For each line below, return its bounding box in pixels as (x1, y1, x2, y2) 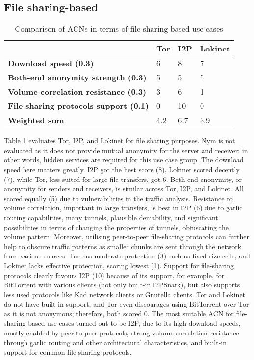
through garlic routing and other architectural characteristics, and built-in (4, 337, 227, 347)
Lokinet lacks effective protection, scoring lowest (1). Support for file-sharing (4, 260, 234, 270)
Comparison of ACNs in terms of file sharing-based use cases (15, 23, 223, 35)
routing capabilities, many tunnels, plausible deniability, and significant (4, 212, 218, 222)
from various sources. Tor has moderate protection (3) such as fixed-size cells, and (4, 251, 250, 261)
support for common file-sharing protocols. (4, 347, 132, 357)
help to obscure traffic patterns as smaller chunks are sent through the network (4, 241, 242, 251)
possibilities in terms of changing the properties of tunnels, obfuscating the (4, 222, 229, 232)
